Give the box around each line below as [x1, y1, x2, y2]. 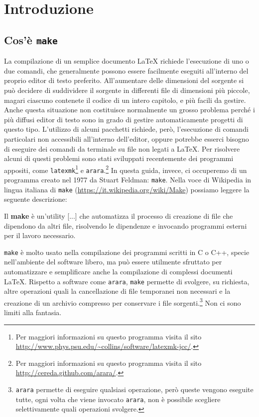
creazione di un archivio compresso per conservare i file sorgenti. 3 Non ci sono [4, 296, 241, 308]
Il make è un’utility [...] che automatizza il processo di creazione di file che [4, 210, 233, 221]
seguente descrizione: [4, 194, 67, 204]
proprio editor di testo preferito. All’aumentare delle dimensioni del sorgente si [4, 75, 244, 85]
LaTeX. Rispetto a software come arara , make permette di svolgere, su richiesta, [4, 276, 250, 286]
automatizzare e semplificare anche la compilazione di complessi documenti [4, 266, 233, 276]
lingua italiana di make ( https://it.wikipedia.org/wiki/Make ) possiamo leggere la [4, 184, 250, 194]
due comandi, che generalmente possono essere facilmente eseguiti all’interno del [4, 65, 249, 76]
